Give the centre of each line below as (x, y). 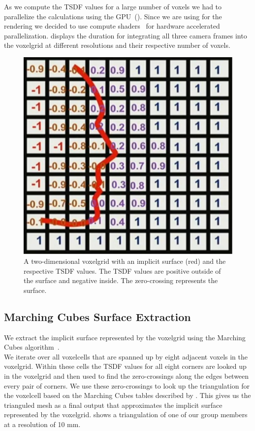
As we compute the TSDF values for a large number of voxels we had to (113, 6)
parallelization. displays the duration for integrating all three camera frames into (126, 35)
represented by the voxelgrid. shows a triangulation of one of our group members (126, 414)
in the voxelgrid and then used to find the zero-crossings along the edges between (127, 376)
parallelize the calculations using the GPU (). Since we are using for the (113, 16)
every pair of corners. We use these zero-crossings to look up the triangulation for (127, 385)
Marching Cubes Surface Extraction (97, 316)
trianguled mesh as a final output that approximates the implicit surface (113, 405)
